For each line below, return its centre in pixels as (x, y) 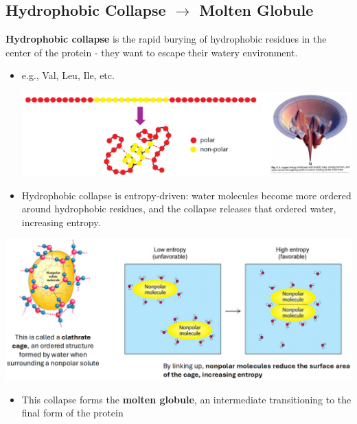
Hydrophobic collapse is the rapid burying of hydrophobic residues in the (166, 39)
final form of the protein (72, 413)
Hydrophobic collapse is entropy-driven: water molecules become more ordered (186, 195)
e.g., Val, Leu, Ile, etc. (68, 75)
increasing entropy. (61, 222)
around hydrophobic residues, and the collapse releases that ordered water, (179, 209)
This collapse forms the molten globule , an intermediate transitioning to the (186, 399)
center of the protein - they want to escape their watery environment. (152, 52)
